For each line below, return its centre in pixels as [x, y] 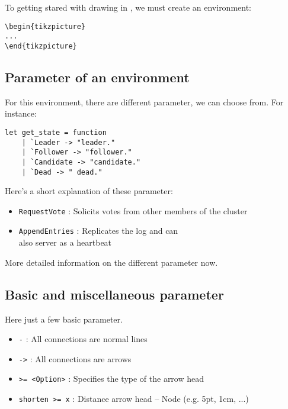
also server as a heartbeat [65, 242]
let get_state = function [56, 132]
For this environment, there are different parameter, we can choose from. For [144, 102]
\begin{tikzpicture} [45, 26]
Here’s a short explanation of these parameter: [89, 191]
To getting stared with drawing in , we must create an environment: [128, 7]
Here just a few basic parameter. [64, 319]
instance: [21, 113]
